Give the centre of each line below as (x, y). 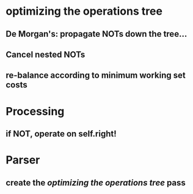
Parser (23, 160)
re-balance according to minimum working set (96, 76)
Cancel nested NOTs (46, 54)
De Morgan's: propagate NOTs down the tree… (96, 34)
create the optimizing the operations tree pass (96, 183)
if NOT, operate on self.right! (61, 134)
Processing (35, 111)
